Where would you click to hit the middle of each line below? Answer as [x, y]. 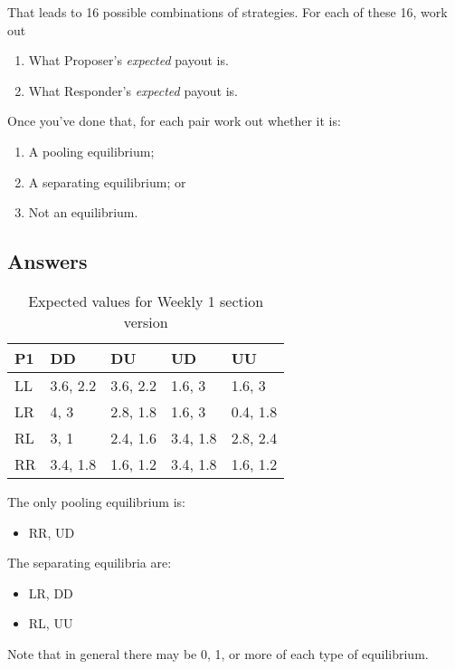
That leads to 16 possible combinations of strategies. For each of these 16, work [227, 12]
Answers [47, 261]
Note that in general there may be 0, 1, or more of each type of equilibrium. [218, 653]
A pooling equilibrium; [91, 151]
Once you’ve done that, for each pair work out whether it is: [174, 121]
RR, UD [52, 532]
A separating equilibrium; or [107, 182]
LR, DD [51, 593]
